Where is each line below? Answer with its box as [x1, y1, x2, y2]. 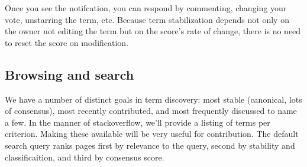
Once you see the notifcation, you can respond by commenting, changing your [5, 2, 287, 14]
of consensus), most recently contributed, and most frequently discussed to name [5, 104, 297, 117]
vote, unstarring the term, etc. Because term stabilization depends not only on [5, 13, 289, 25]
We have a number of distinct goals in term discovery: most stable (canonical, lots [5, 93, 302, 105]
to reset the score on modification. [5, 36, 129, 48]
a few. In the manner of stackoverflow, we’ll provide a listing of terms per [5, 116, 270, 128]
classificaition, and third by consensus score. [5, 150, 164, 163]
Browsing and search [5, 65, 134, 83]
